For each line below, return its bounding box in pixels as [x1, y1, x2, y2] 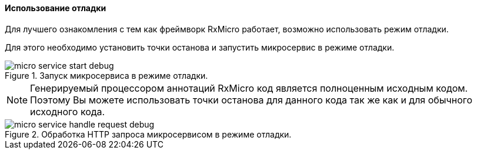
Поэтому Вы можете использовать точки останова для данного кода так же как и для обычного [30, 93, 473, 106]
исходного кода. [30, 105, 105, 118]
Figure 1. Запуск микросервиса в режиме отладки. [5, 70, 208, 81]
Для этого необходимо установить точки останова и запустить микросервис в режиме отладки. [5, 42, 395, 52]
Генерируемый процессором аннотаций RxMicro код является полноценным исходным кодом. [30, 82, 468, 94]
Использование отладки [5, 3, 106, 13]
